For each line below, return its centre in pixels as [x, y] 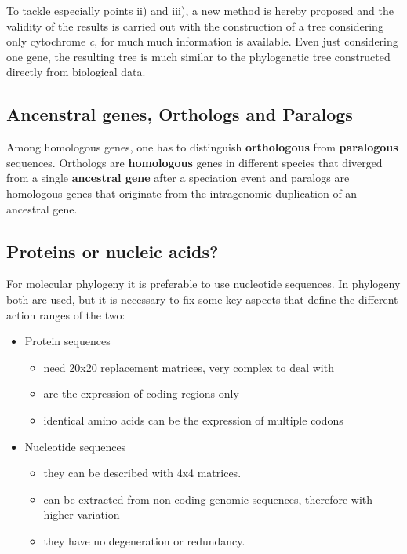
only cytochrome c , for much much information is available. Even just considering [202, 41]
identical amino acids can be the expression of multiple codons [193, 419]
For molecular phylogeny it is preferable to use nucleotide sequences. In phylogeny [203, 284]
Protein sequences [67, 341]
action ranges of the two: [66, 314]
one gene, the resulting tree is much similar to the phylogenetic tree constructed [198, 56]
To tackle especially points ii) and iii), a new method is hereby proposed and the [200, 10]
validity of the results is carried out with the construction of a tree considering [195, 26]
